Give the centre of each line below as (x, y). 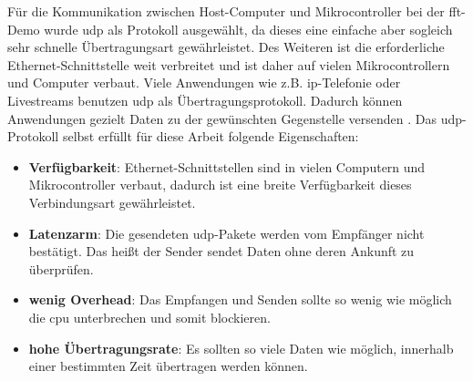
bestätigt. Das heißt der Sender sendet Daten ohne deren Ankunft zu (221, 251)
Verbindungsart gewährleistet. (112, 202)
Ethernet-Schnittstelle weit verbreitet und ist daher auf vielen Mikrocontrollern (229, 64)
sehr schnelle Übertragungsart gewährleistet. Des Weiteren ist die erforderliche (226, 47)
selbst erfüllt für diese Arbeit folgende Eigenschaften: (211, 136)
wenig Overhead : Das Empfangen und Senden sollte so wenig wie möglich (240, 299)
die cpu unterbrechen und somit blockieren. (149, 317)
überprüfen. (61, 268)
